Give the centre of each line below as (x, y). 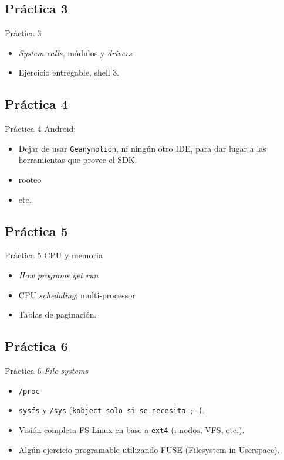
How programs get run (58, 275)
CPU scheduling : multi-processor (77, 294)
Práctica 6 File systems (47, 370)
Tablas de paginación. (58, 314)
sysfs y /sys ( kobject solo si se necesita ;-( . (111, 410)
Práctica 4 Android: (40, 129)
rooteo (30, 180)
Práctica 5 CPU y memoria (54, 255)
